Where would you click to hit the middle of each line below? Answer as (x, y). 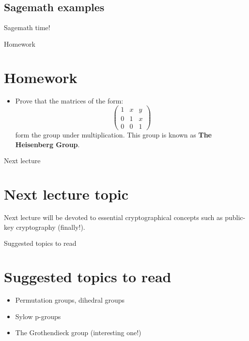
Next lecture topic (66, 194)
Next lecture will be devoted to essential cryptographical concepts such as (113, 217)
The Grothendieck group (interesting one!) (78, 332)
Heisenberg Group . (47, 144)
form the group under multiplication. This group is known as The (113, 135)
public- (235, 217)
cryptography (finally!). (51, 227)
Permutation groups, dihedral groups (70, 300)
